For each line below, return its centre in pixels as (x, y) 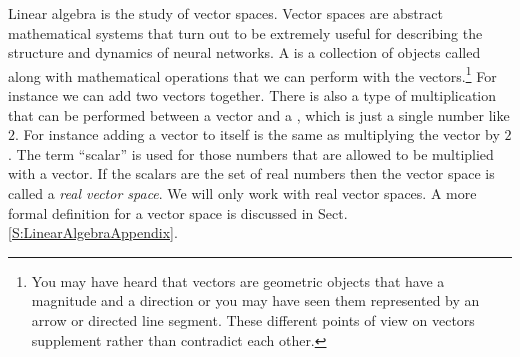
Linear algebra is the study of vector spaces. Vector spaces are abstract (225, 13)
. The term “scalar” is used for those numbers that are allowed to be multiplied (251, 153)
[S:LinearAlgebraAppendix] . (93, 232)
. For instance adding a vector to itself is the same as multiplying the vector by (257, 134)
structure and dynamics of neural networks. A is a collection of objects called (244, 52)
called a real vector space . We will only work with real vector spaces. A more (242, 193)
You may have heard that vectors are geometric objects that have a (238, 280)
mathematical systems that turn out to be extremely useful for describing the (245, 32)
